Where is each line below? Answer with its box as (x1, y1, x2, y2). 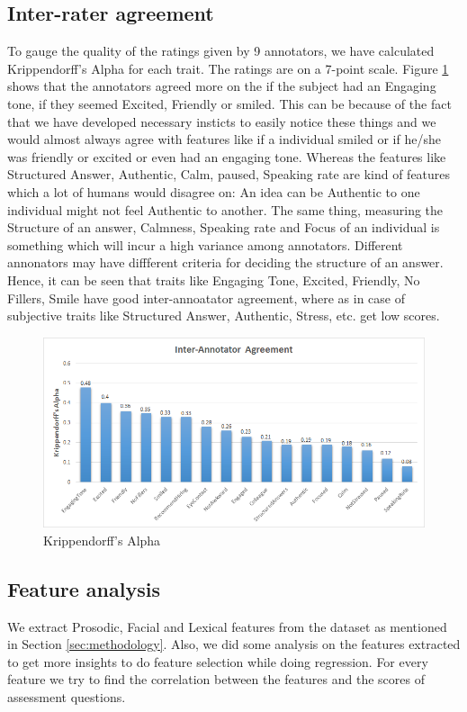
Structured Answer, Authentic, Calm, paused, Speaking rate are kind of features (7, 165, 451, 184)
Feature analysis (7, 574, 160, 602)
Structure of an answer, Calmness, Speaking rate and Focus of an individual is (7, 218, 440, 237)
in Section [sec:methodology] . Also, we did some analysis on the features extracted (7, 635, 461, 653)
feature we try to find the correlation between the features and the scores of (7, 670, 425, 689)
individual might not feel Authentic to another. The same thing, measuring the (7, 200, 444, 219)
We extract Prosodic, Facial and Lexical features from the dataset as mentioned (7, 617, 447, 635)
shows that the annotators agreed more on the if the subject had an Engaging (7, 77, 436, 95)
